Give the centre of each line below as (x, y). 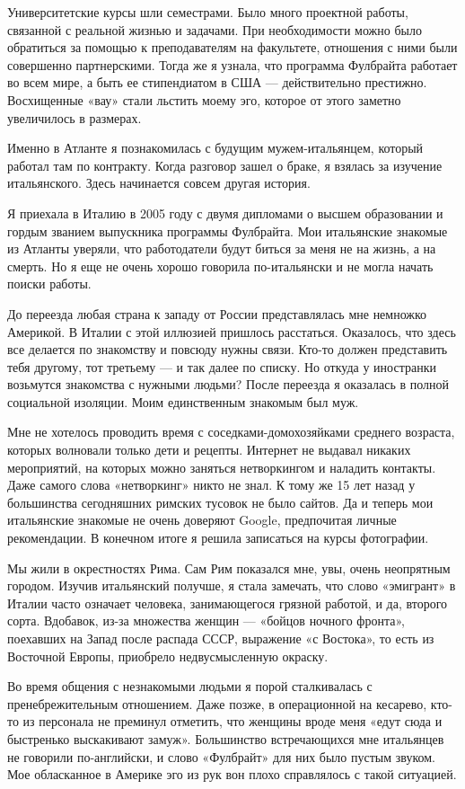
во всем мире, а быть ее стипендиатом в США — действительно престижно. (217, 82)
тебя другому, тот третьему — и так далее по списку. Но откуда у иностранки (222, 366)
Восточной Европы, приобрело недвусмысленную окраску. (168, 656)
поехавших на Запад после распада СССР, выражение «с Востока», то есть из (221, 638)
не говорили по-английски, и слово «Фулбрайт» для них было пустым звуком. (221, 756)
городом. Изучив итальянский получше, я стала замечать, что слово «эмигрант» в (232, 585)
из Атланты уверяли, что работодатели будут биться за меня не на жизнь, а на (222, 248)
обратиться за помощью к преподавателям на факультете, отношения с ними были (232, 47)
